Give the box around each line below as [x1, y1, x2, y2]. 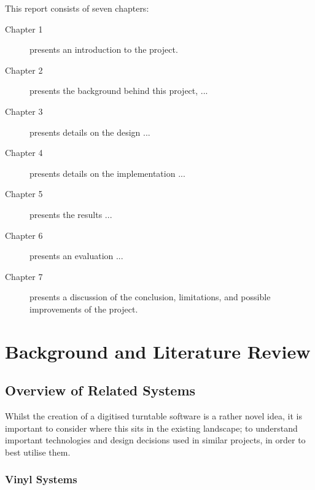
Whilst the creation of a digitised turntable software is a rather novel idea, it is [5, 410, 302, 422]
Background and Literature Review [5, 338, 311, 364]
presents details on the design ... [29, 125, 150, 138]
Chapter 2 [5, 63, 43, 76]
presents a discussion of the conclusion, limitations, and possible [29, 290, 271, 303]
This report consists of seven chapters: [5, 2, 149, 14]
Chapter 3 [5, 104, 43, 117]
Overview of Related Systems [5, 381, 196, 400]
